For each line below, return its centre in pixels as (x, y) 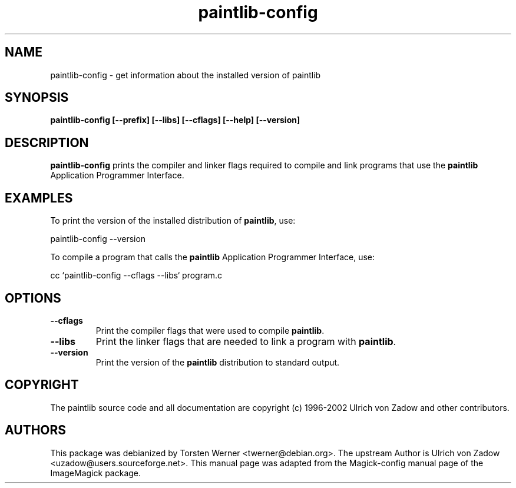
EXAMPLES (39, 198)
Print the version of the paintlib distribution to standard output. (218, 362)
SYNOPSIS (37, 98)
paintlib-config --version (98, 239)
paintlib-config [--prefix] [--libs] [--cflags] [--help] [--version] (175, 120)
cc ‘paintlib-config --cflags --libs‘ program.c (136, 275)
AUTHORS (36, 430)
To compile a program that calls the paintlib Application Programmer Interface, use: (213, 257)
